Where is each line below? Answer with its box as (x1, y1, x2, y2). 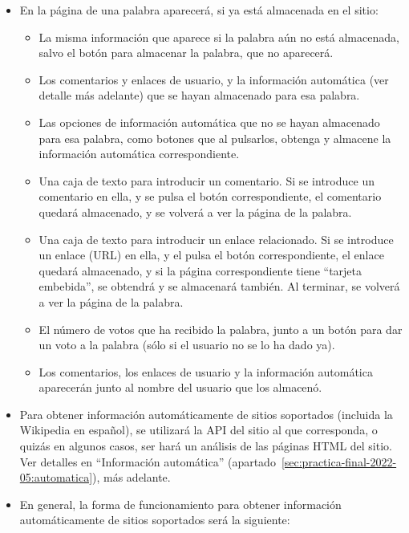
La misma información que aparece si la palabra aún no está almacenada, (38, 28, 399, 45)
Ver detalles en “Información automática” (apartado (19, 453, 276, 470)
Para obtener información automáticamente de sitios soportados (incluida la (19, 405, 393, 422)
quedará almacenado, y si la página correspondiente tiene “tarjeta (38, 262, 362, 279)
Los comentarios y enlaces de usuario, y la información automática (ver (38, 71, 389, 87)
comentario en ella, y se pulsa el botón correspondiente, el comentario (38, 188, 382, 205)
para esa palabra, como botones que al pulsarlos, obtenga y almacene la (38, 129, 391, 146)
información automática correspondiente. (38, 145, 240, 162)
